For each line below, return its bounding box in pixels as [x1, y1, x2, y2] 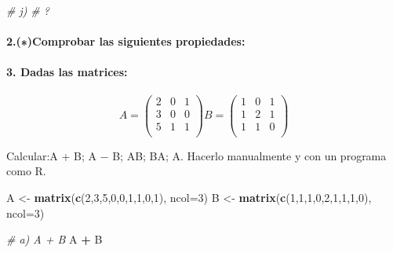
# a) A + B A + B [6, 231, 103, 247]
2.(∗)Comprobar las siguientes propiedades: [6, 33, 246, 49]
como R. [6, 163, 46, 179]
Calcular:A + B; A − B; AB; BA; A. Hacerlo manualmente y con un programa [6, 147, 387, 163]
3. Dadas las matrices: [6, 64, 128, 80]
